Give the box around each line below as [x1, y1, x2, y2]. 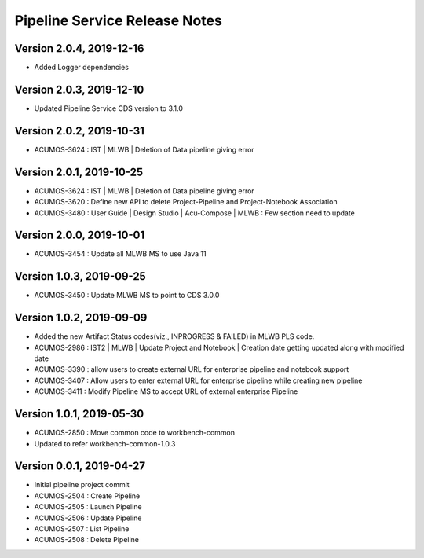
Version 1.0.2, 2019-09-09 [14, 311, 148, 325]
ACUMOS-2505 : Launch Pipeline [34, 502, 142, 512]
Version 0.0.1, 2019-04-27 [14, 460, 145, 473]
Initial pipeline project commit [34, 480, 130, 490]
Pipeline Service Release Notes [14, 12, 223, 29]
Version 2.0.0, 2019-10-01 [14, 229, 145, 242]
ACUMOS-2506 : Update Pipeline [34, 513, 142, 523]
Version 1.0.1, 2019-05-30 [14, 407, 144, 420]
